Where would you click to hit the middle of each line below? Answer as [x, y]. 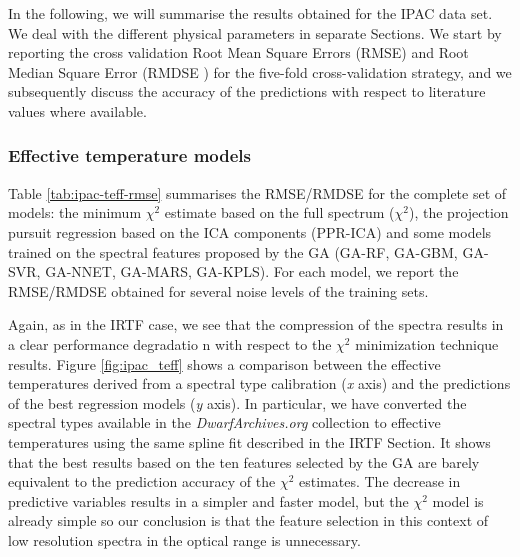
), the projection [459, 212]
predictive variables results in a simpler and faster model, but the [208, 500]
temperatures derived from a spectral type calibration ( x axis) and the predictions [259, 383]
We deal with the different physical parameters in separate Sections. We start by [255, 32]
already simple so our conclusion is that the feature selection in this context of [248, 520]
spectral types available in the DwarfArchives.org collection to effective [224, 422]
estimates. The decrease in [380, 481]
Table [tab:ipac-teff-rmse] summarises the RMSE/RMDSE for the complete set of [257, 192]
